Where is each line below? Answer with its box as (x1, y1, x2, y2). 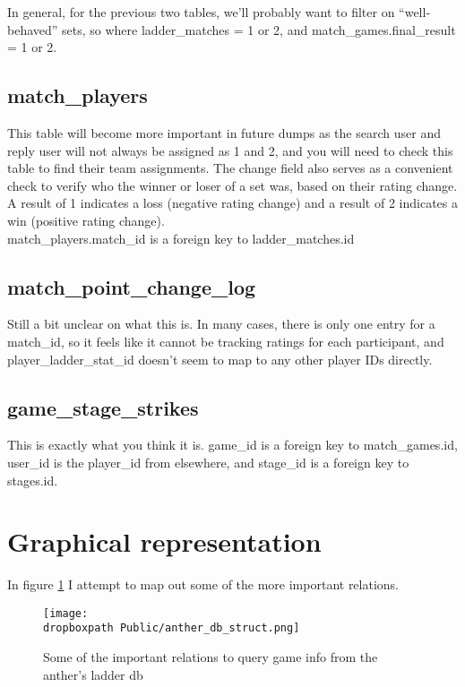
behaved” (7, 20, 58, 39)
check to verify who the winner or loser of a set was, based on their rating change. (7, 176, 458, 194)
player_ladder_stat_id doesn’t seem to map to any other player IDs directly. (7, 349, 433, 368)
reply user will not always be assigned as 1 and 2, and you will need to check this (7, 141, 453, 159)
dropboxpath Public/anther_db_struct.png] (43, 622, 300, 635)
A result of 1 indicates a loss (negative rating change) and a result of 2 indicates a (7, 193, 458, 212)
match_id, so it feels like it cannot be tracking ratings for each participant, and (7, 331, 444, 350)
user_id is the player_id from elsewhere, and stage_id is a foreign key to (7, 452, 409, 471)
